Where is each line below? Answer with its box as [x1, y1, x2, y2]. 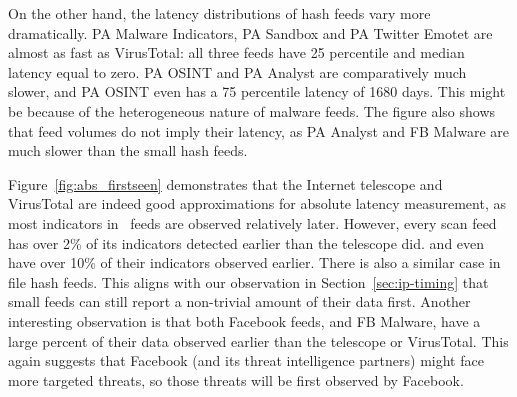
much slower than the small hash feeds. [8, 140, 248, 161]
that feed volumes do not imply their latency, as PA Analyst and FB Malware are [8, 120, 510, 141]
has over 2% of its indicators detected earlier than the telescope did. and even [8, 232, 485, 253]
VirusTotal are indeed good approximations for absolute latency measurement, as [8, 193, 506, 214]
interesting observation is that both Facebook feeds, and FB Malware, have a [8, 310, 481, 331]
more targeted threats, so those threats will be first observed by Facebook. [8, 369, 464, 390]
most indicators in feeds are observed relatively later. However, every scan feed [8, 212, 497, 233]
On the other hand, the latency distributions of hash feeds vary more [8, 3, 431, 23]
